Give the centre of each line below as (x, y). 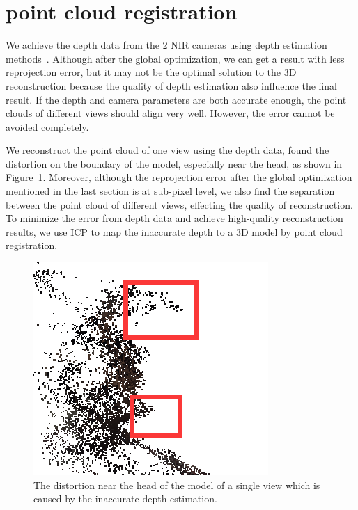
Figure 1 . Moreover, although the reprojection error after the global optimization (179, 177)
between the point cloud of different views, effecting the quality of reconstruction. (179, 204)
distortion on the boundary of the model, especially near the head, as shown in (174, 163)
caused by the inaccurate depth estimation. (125, 499)
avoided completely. (47, 126)
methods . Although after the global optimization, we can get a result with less (175, 58)
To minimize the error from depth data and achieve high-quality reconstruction (174, 218)
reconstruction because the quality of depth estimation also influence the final (172, 85)
